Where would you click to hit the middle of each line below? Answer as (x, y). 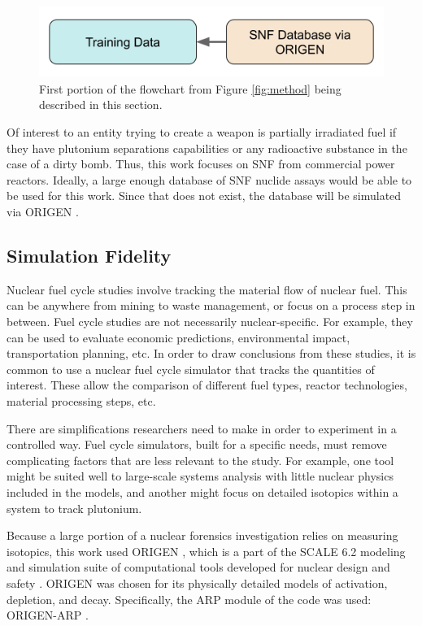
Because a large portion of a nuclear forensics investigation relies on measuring (202, 535)
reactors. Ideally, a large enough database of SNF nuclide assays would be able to (209, 179)
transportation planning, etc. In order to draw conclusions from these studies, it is (211, 353)
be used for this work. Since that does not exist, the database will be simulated (204, 196)
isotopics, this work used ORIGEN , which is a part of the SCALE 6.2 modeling (206, 551)
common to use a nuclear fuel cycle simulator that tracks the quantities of (191, 369)
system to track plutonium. (74, 508)
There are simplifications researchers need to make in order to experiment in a (202, 428)
